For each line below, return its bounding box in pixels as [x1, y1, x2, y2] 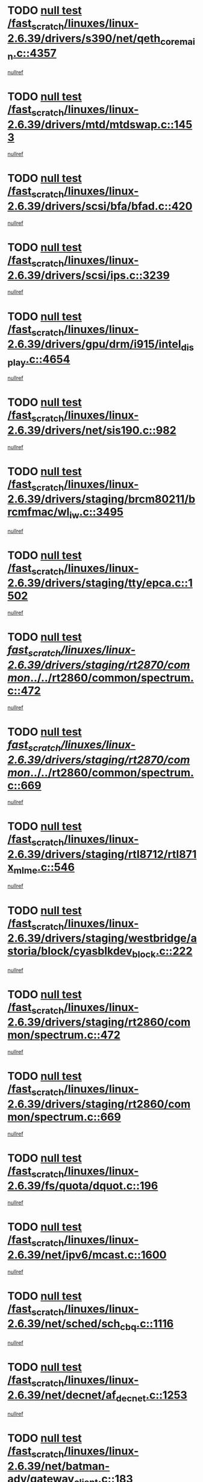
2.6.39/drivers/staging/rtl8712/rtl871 [7, 848, 197, 862]
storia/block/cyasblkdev [7, 944, 133, 958]
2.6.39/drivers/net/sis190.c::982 [7, 423, 177, 437]
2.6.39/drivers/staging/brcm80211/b [7, 492, 196, 506]
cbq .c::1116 [119, 1317, 174, 1333]
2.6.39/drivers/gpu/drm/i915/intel [7, 337, 181, 351]
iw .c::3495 [69, 505, 123, 521]
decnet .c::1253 [116, 1388, 188, 1404]
